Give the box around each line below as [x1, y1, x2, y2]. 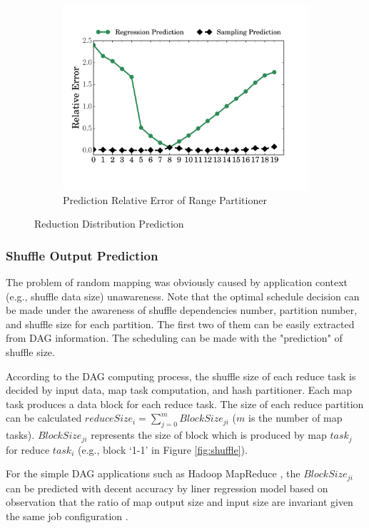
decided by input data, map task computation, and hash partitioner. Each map [6, 382, 353, 397]
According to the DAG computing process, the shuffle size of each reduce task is [6, 368, 356, 383]
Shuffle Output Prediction [6, 246, 158, 264]
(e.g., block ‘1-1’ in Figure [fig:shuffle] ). [77, 442, 248, 457]
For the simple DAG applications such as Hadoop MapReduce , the [6, 466, 300, 481]
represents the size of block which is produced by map [91, 427, 327, 442]
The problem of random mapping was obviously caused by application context [6, 275, 348, 289]
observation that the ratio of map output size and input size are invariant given [6, 494, 353, 509]
